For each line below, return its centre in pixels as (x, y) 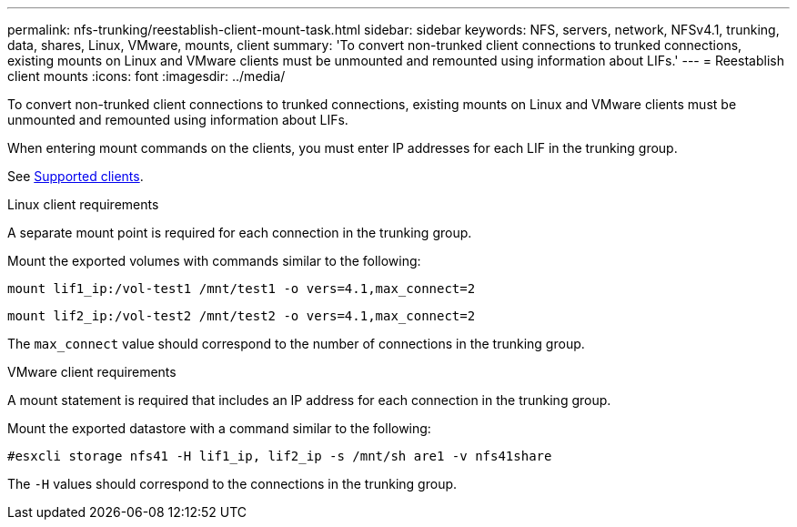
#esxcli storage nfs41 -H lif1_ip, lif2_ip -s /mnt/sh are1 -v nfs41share (280, 456)
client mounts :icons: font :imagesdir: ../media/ (146, 76)
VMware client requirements (92, 372)
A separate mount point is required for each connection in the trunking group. (240, 233)
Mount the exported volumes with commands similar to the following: (214, 261)
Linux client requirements (83, 204)
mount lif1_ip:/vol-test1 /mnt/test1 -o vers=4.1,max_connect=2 (242, 289)
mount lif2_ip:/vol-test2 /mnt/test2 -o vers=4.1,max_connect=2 (242, 316)
